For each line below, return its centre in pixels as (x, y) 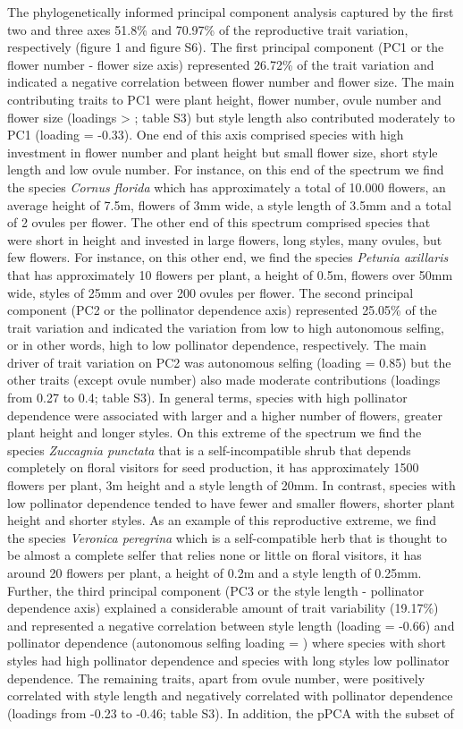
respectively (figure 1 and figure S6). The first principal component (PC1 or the (226, 47)
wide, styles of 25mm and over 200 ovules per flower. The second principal (210, 292)
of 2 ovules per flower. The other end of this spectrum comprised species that (219, 222)
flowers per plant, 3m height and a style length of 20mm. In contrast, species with (231, 485)
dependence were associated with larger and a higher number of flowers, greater (225, 415)
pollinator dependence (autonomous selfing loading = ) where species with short (227, 643)
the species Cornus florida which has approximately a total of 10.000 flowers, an (227, 186)
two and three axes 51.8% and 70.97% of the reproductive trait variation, (208, 29)
